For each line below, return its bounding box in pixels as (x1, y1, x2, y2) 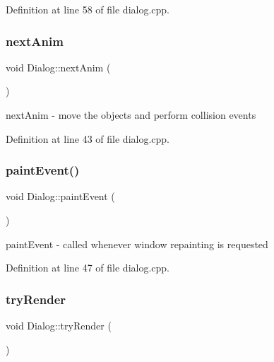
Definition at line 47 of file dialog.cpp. (6, 260, 170, 275)
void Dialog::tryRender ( (6, 318, 112, 332)
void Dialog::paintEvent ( (6, 189, 115, 204)
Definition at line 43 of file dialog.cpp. (6, 131, 170, 146)
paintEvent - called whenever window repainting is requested (6, 236, 268, 251)
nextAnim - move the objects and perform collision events (6, 107, 256, 122)
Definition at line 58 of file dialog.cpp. (6, 2, 170, 16)
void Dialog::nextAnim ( (6, 59, 111, 74)
